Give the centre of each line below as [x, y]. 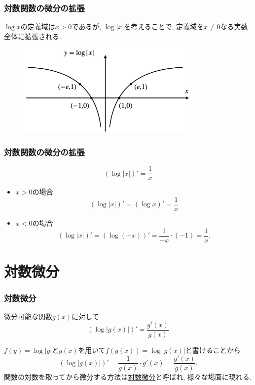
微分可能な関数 [28, 316]
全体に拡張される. [33, 36]
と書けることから [213, 350]
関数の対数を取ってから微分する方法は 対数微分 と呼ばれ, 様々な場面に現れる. [128, 376]
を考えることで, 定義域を [164, 26]
